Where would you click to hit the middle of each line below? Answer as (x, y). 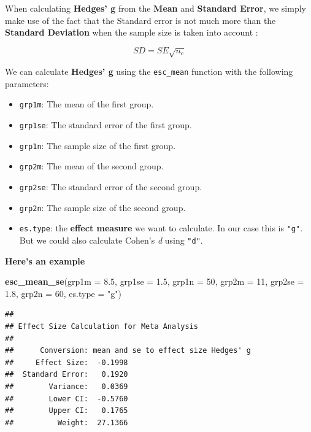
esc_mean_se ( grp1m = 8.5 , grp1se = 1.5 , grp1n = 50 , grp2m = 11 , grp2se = (155, 281)
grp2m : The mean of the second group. (91, 166)
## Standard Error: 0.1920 (67, 375)
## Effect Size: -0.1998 (67, 362)
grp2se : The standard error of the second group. (111, 187)
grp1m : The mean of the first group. (86, 104)
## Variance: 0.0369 (67, 387)
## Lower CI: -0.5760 (67, 399)
